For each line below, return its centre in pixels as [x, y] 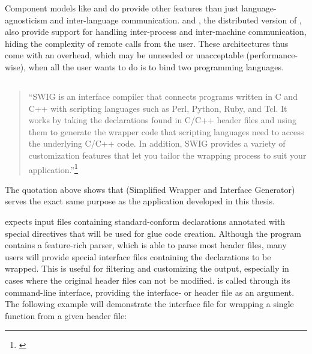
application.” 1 [53, 168]
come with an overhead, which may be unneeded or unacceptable [124, 55]
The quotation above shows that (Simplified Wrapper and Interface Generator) [150, 189]
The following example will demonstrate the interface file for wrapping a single [149, 304]
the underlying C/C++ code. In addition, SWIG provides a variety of [157, 143]
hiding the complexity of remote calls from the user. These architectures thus [147, 43]
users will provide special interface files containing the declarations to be [138, 256]
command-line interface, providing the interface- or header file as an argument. [150, 292]
